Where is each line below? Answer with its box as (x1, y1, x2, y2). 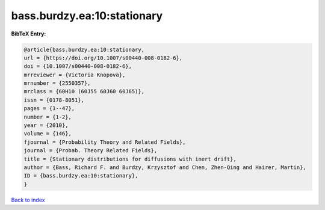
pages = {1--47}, (23, 105, 75, 112)
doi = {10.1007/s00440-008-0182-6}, (23, 63, 132, 70)
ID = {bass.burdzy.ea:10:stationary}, (23, 172, 138, 179)
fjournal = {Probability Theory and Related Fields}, (23, 138, 186, 146)
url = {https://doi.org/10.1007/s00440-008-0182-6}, (23, 54, 183, 61)
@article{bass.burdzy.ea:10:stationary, (23, 46, 144, 53)
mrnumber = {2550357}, (23, 80, 91, 87)
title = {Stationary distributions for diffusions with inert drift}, (23, 155, 237, 162)
